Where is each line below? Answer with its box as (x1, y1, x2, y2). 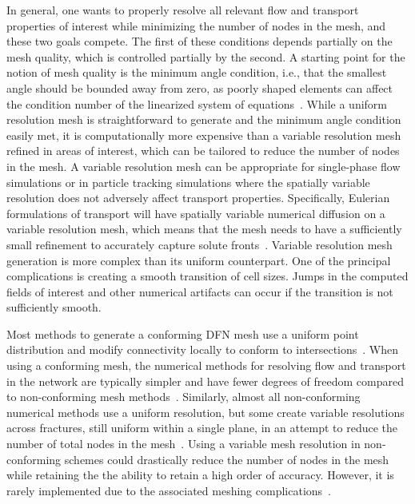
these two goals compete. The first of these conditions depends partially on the (6, 33, 393, 50)
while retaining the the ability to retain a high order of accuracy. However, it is (6, 466, 394, 483)
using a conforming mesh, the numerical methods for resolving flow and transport (6, 357, 406, 374)
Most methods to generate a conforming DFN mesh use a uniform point (6, 325, 359, 342)
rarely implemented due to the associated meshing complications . (6, 482, 331, 498)
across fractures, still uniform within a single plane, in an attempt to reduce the (6, 419, 398, 436)
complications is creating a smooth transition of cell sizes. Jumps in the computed (6, 268, 409, 284)
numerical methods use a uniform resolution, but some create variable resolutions (6, 403, 405, 420)
